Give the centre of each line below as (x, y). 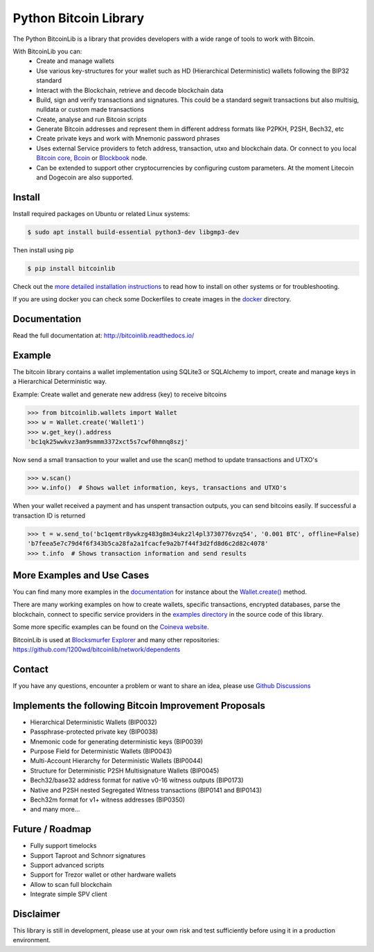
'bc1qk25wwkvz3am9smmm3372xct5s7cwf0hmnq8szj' (108, 442)
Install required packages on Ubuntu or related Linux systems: (101, 213)
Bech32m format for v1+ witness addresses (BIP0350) (108, 800)
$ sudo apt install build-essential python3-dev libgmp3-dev (133, 232)
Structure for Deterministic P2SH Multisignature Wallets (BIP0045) (125, 770)
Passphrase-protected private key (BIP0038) (94, 732)
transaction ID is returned (49, 515)
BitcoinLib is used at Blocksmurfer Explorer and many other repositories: (116, 640)
